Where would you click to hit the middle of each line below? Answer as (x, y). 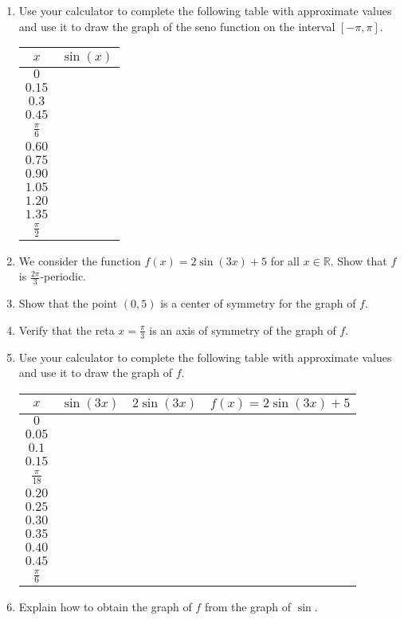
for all (285, 260)
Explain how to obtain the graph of (105, 607)
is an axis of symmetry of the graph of (243, 330)
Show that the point (68, 303)
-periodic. (63, 276)
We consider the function (80, 260)
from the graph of (248, 607)
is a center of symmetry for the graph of (258, 303)
